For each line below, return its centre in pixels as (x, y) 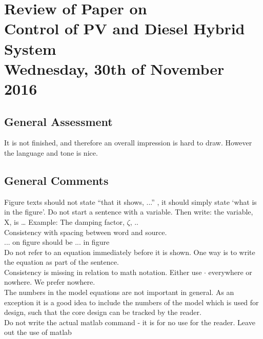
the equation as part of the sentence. (62, 262)
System (30, 48)
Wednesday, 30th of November (114, 68)
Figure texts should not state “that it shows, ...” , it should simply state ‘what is (130, 202)
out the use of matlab (38, 332)
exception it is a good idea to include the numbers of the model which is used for (131, 302)
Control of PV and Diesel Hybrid (125, 28)
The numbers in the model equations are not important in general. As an (119, 292)
